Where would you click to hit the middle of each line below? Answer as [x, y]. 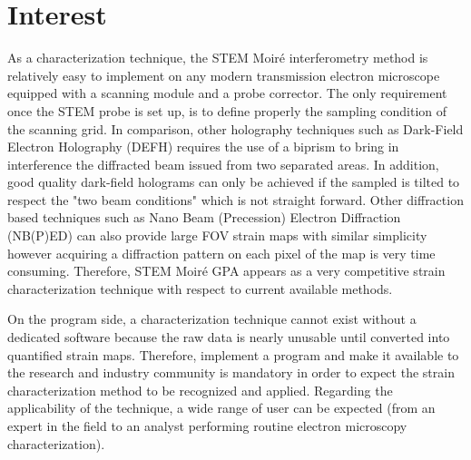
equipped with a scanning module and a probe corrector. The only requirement [227, 93]
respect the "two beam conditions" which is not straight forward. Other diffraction [235, 199]
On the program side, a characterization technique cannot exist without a [212, 319]
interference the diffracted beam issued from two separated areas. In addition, [223, 164]
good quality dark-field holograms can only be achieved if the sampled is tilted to [234, 182]
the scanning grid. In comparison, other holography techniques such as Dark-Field [235, 128]
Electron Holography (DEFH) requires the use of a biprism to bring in [203, 147]
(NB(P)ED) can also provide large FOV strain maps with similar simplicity [217, 235]
